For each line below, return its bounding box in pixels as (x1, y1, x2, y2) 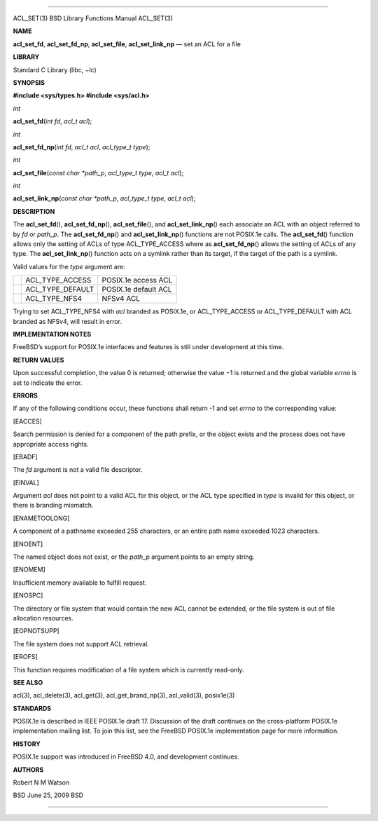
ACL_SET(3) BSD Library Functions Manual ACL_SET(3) (13, 14, 173, 22)
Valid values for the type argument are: (13, 262, 125, 271)
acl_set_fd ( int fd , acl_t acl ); (13, 117, 92, 125)
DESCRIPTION (13, 207, 55, 215)
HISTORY (13, 740, 41, 748)
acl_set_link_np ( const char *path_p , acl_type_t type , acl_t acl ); (13, 194, 196, 203)
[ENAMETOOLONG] (13, 514, 70, 522)
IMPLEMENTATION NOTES (13, 330, 92, 338)
